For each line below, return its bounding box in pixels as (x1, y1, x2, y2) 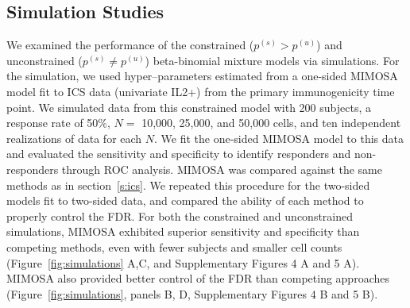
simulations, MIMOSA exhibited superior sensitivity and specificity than (6, 223, 360, 240)
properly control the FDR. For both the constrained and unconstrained (6, 207, 354, 224)
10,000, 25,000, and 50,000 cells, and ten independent (141, 114, 401, 131)
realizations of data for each (6, 129, 142, 146)
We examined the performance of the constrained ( (6, 37, 254, 53)
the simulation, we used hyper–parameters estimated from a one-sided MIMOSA (6, 67, 398, 84)
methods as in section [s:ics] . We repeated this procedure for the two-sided (6, 176, 370, 193)
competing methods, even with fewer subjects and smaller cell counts (6, 238, 342, 255)
